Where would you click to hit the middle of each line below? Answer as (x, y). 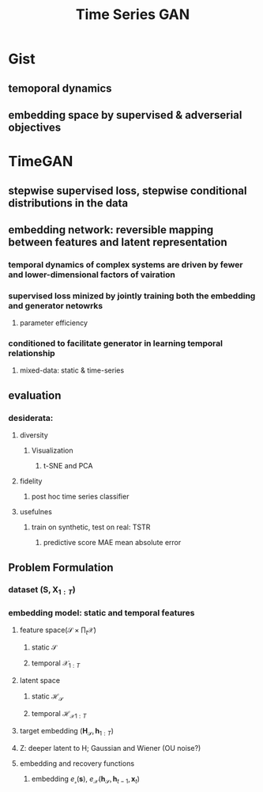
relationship (32, 354)
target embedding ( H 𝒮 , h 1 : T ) (67, 732)
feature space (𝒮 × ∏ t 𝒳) (58, 631)
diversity (34, 435)
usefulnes (36, 512)
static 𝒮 (44, 647)
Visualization (52, 451)
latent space (40, 680)
